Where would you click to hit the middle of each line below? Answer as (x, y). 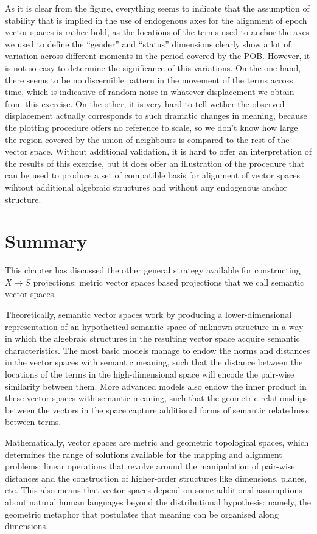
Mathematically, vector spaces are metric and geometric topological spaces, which (157, 442)
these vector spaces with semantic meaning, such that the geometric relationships (156, 398)
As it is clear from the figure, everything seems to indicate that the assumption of (157, 8)
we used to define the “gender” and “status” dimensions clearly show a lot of (148, 44)
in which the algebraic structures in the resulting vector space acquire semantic (152, 338)
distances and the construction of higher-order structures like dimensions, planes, (156, 478)
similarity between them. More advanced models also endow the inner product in (156, 386)
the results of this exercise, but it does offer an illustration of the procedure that (155, 163)
